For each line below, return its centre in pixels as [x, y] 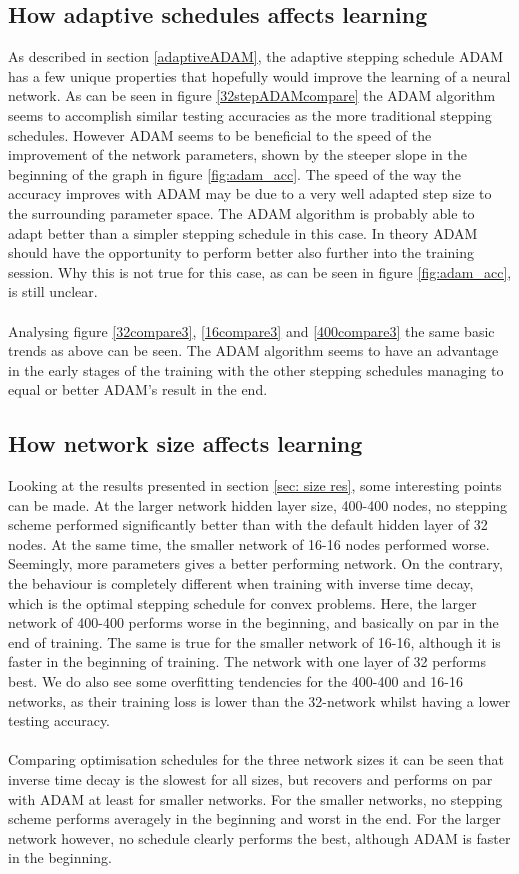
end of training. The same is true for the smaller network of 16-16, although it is [254, 641]
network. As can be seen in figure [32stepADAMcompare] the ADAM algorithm [252, 95]
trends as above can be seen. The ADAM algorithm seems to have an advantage [253, 350]
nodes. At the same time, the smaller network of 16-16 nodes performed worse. [249, 543]
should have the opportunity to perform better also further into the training [241, 252]
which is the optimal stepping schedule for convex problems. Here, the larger [242, 602]
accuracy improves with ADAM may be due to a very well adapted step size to [250, 193]
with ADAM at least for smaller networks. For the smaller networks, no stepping [255, 798]
